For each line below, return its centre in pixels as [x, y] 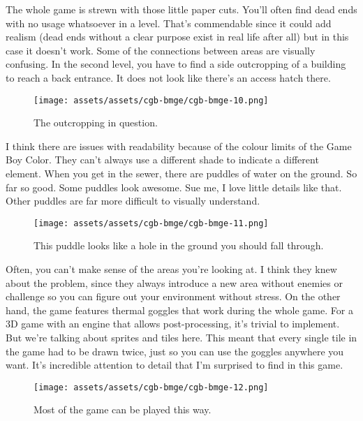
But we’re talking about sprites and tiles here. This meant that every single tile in [181, 337]
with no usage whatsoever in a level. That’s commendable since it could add [169, 23]
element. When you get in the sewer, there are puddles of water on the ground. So [181, 173]
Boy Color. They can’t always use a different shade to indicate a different [162, 160]
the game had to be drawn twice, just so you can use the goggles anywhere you [175, 351]
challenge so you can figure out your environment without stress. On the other [173, 296]
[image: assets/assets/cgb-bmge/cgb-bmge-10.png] [151, 100]
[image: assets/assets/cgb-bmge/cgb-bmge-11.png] [151, 223]
